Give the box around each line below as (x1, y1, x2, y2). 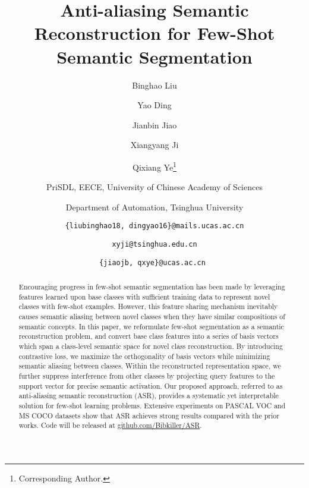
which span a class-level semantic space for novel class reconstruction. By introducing (18, 341, 283, 351)
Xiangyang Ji (130, 138, 179, 151)
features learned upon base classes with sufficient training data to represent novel (18, 291, 270, 301)
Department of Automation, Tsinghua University (65, 200, 244, 213)
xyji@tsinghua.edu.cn (112, 240, 197, 248)
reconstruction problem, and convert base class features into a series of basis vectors (18, 331, 279, 341)
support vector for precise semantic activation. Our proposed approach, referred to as (18, 380, 283, 391)
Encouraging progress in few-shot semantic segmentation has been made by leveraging (18, 282, 285, 292)
